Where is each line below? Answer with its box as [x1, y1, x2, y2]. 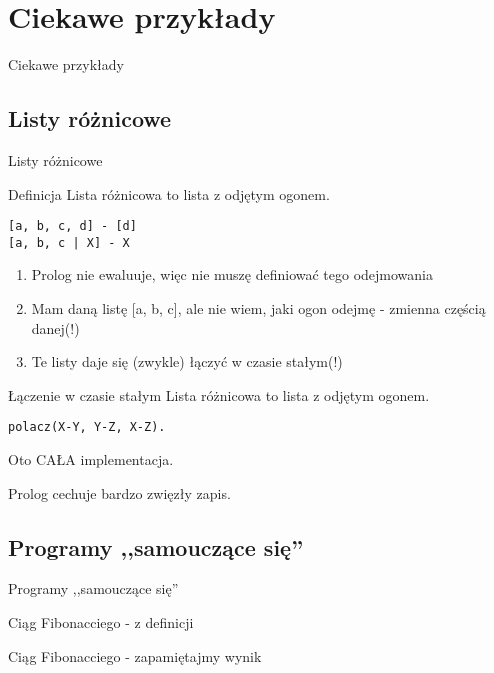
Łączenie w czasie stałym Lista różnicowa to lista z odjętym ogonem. [8, 384, 430, 405]
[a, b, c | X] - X [8, 235, 130, 250]
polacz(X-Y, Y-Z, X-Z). [8, 420, 166, 435]
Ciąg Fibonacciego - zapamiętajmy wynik [8, 645, 262, 666]
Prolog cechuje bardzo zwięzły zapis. [8, 482, 231, 503]
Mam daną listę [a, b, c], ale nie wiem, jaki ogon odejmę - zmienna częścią [31, 298, 486, 319]
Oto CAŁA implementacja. [8, 449, 174, 470]
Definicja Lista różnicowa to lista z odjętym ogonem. [8, 183, 330, 204]
